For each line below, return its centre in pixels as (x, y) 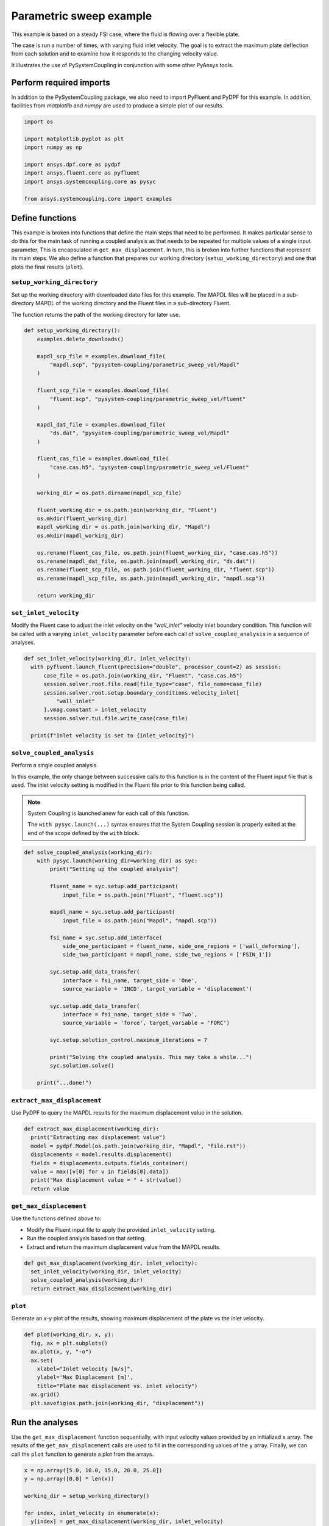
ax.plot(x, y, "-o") (61, 1352)
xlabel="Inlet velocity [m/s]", (85, 1369)
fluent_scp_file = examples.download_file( (103, 390)
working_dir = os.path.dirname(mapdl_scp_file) (109, 493)
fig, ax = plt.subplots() (69, 1343)
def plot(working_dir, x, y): (69, 1335)
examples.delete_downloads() (80, 339)
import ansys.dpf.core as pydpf (73, 164)
